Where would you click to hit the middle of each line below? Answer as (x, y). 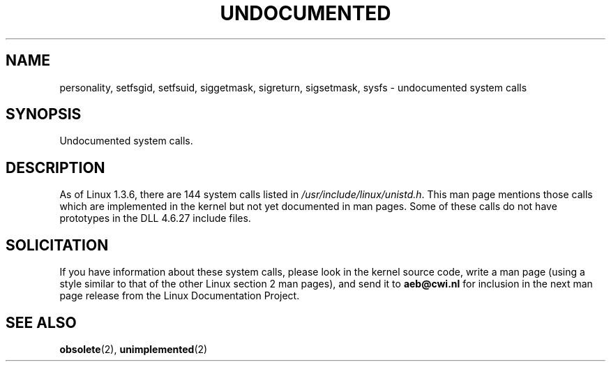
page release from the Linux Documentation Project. (180, 296)
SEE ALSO (41, 322)
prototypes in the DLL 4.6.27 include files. (155, 218)
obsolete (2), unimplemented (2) (134, 349)
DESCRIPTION (55, 167)
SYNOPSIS (44, 114)
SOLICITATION (57, 245)
